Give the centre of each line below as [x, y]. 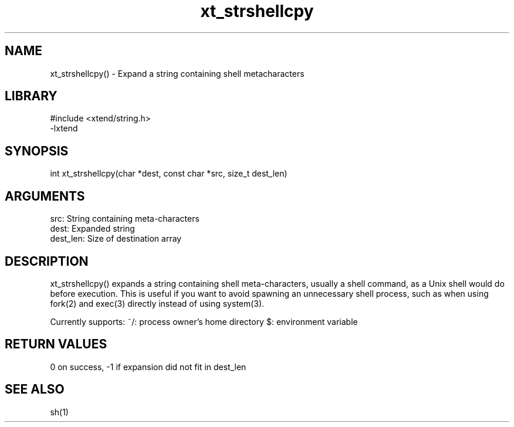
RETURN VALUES [56, 344]
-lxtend [64, 128]
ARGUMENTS [45, 196]
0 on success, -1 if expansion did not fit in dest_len [148, 367]
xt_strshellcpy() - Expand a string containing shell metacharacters [177, 73]
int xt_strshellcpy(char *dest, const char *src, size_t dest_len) [169, 174]
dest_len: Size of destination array [116, 239]
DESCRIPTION [47, 261]
